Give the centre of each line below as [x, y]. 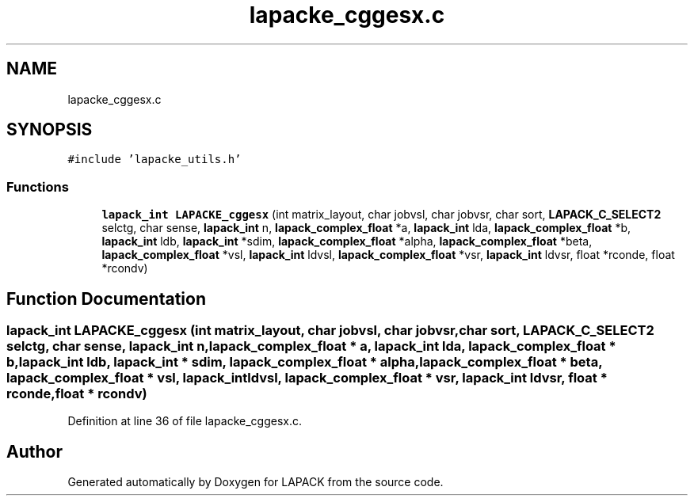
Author [34, 451]
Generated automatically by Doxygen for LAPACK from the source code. [255, 482]
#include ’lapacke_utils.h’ [154, 160]
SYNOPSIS [50, 130]
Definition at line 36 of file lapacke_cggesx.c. [185, 421]
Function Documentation [106, 299]
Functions [38, 186]
